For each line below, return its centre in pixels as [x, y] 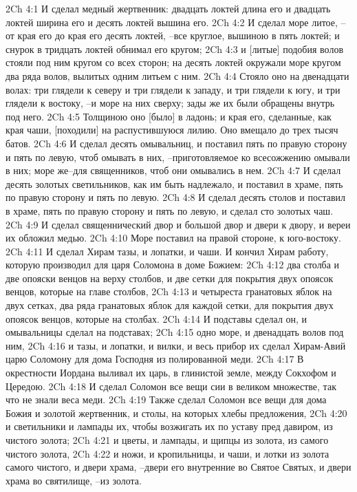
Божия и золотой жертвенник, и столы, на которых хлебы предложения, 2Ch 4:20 [176, 413]
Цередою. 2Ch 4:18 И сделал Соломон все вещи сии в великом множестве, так [171, 386]
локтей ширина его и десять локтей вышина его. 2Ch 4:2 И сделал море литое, [172, 22]
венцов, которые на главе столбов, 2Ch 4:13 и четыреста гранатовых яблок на [169, 291]
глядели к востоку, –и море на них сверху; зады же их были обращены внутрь [170, 103]
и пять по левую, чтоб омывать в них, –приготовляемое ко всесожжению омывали [178, 157]
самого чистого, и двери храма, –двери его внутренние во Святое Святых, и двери [178, 467]
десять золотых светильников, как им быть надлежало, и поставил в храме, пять [174, 183]
